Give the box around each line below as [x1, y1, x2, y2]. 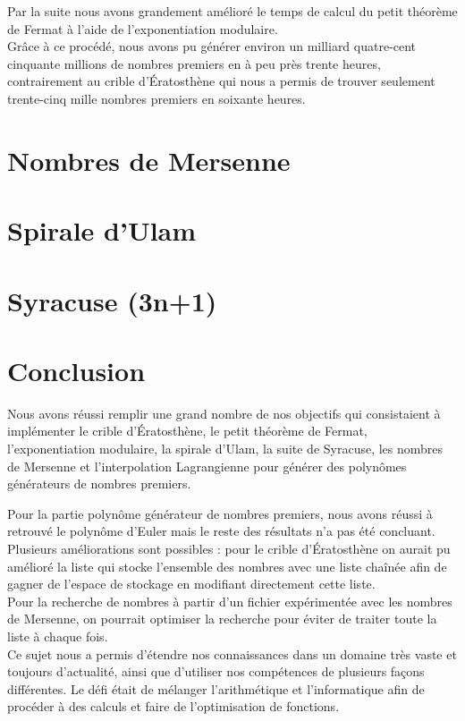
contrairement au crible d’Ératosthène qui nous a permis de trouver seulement [7, 72, 435, 90]
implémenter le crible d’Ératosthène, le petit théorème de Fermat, [7, 421, 368, 440]
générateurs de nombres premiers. [7, 474, 191, 493]
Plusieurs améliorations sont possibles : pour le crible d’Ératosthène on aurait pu [7, 539, 451, 557]
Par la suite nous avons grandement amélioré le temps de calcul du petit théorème [7, 2, 458, 20]
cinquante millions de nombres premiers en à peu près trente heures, [7, 54, 381, 72]
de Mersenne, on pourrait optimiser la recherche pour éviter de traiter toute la [7, 609, 437, 628]
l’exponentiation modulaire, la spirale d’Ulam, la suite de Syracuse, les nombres [7, 439, 444, 457]
